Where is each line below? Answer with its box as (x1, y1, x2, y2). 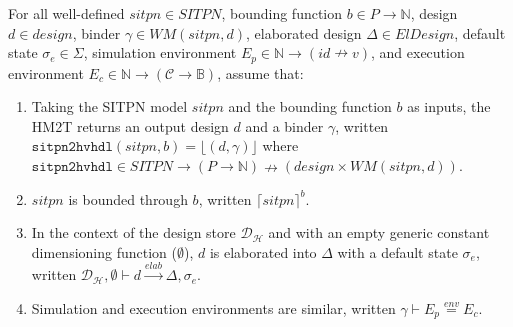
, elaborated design (245, 22, 362, 43)
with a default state (337, 241, 458, 262)
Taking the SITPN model (31, 96, 188, 117)
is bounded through (68, 188, 188, 209)
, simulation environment (83, 42, 237, 63)
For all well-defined (8, 3, 125, 23)
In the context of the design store (31, 222, 236, 243)
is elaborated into (209, 241, 317, 262)
